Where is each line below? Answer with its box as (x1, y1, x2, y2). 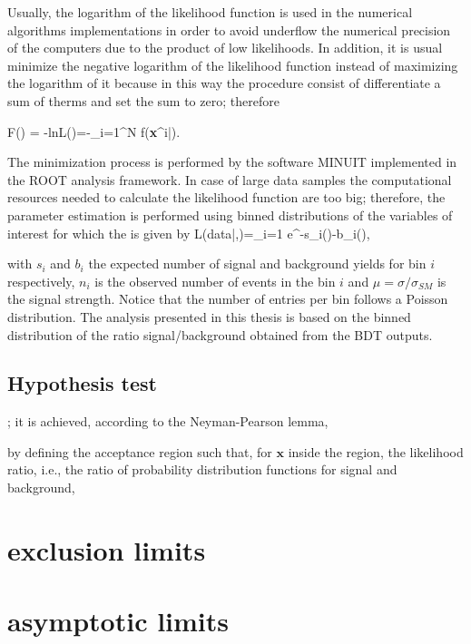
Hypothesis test (7, 369, 157, 397)
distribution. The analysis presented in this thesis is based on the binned (7, 307, 411, 326)
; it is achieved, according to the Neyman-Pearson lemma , (7, 412, 329, 431)
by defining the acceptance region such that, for (7, 442, 272, 461)
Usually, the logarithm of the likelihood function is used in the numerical (7, 3, 413, 21)
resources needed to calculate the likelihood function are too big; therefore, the (7, 188, 446, 207)
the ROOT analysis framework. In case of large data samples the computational (7, 170, 452, 189)
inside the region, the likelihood (288, 442, 464, 461)
